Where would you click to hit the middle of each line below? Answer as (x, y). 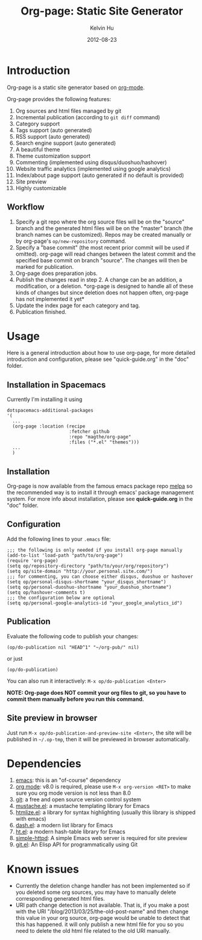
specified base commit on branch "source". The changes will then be (101, 260)
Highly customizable (41, 188)
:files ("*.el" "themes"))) (104, 442)
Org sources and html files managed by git (68, 111)
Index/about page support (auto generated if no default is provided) (100, 175)
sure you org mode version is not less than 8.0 (73, 793)
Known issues (43, 869)
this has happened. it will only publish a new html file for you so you (99, 924)
